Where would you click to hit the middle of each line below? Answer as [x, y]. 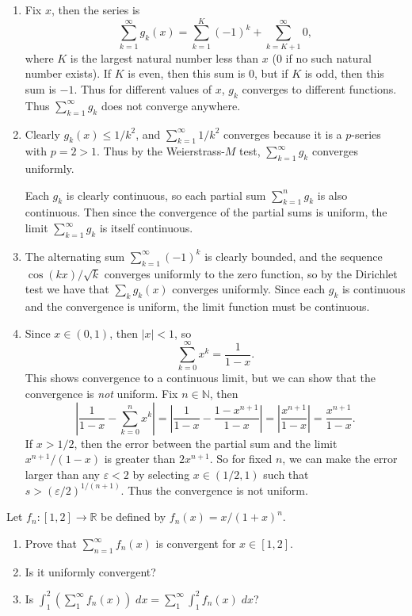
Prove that [51, 543]
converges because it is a [283, 134]
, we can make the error [340, 459]
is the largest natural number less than [164, 57]
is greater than [140, 459]
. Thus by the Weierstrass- [161, 151]
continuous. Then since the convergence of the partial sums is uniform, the [206, 212]
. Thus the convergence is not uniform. [214, 490]
